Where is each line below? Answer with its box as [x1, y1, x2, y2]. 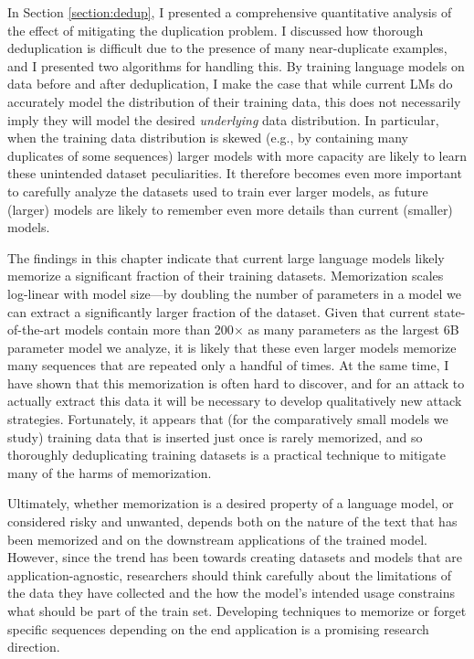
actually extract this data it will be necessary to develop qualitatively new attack [7, 391, 462, 410]
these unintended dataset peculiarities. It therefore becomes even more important [7, 164, 462, 183]
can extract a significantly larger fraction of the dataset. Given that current [7, 302, 430, 321]
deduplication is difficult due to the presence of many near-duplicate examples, [7, 38, 448, 58]
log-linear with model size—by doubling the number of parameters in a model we [7, 283, 461, 303]
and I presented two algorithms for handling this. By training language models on [7, 56, 465, 75]
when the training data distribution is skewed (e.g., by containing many [7, 128, 409, 147]
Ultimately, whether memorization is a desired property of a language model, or [7, 494, 454, 513]
